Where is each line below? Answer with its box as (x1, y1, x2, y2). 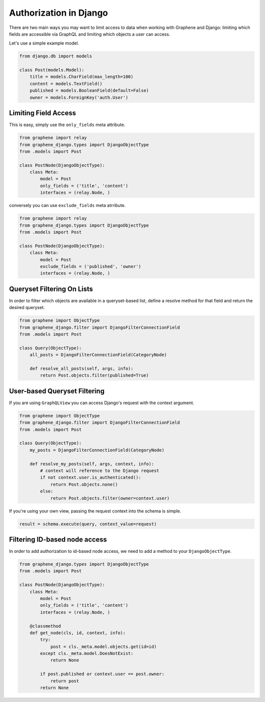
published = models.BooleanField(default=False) (29, 88, 149, 93)
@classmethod (29, 623, 61, 629)
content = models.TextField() (29, 81, 103, 86)
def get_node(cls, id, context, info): (29, 630, 126, 635)
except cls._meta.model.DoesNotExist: (40, 650, 133, 656)
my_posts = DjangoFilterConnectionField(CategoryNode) (29, 447, 164, 453)
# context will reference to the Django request (40, 468, 159, 473)
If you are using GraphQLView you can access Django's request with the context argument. (9, 400, 194, 406)
